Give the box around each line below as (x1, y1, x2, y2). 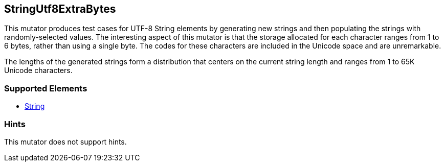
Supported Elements (4, 83, 87, 93)
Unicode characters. (4, 66, 73, 75)
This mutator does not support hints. (4, 137, 127, 146)
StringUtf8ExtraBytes (4, 3, 116, 15)
